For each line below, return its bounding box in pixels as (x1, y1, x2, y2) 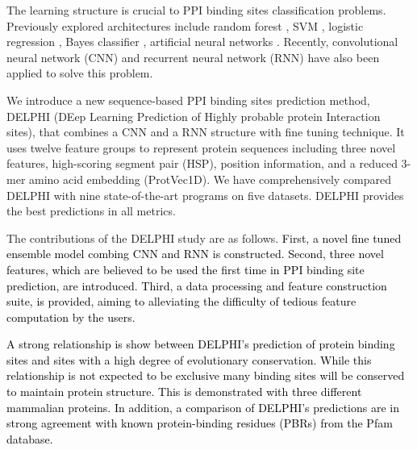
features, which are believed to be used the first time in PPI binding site (6, 260, 365, 277)
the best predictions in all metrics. (6, 202, 176, 219)
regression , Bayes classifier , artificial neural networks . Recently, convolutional (6, 33, 398, 50)
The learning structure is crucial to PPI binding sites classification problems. (6, 2, 386, 18)
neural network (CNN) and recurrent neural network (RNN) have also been (6, 48, 380, 65)
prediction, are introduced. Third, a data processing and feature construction (6, 277, 387, 294)
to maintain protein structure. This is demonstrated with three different (6, 383, 362, 400)
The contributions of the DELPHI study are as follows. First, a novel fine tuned (6, 229, 402, 246)
